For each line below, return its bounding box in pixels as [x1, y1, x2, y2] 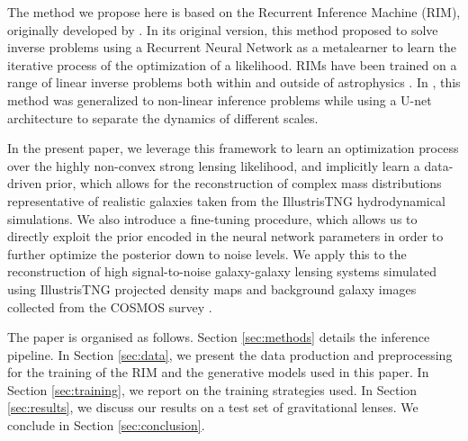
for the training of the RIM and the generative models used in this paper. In [7, 363, 429, 382]
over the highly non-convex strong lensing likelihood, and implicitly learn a [7, 156, 420, 175]
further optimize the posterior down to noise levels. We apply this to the [7, 244, 407, 263]
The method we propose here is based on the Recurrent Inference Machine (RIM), [7, 3, 461, 21]
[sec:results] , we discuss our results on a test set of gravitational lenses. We [7, 398, 418, 417]
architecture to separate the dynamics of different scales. [7, 108, 319, 127]
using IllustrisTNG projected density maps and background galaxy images [7, 279, 417, 298]
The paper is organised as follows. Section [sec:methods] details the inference [7, 328, 430, 346]
